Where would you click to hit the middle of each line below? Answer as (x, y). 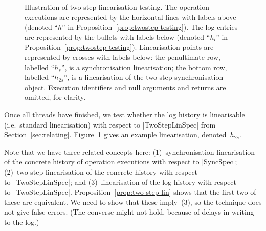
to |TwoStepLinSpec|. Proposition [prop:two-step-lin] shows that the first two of (130, 192)
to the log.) (22, 222)
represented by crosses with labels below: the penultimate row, (123, 57)
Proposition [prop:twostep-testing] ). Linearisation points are (119, 47)
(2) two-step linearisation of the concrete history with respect (101, 171)
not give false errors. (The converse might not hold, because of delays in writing (129, 212)
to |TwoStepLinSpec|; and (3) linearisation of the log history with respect (120, 182)
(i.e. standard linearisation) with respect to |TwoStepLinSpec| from (110, 124)
